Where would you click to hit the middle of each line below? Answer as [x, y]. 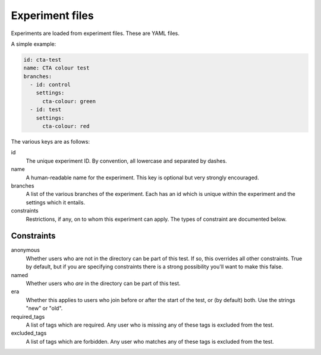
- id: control [51, 85]
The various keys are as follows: [51, 142]
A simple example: [34, 44]
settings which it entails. [56, 202]
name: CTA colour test [56, 68]
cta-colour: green [69, 101]
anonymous [25, 250]
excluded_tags [29, 333]
